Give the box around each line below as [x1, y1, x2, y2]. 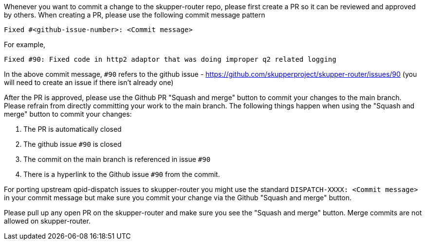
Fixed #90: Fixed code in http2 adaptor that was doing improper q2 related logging [4, 55, 336, 63]
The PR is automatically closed [23, 125, 122, 133]
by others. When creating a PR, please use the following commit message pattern [4, 11, 265, 19]
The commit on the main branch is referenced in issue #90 [23, 155, 211, 163]
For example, [4, 40, 46, 49]
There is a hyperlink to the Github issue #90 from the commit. [23, 170, 220, 178]
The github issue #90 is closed [23, 140, 122, 148]
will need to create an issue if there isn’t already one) [4, 78, 174, 87]
